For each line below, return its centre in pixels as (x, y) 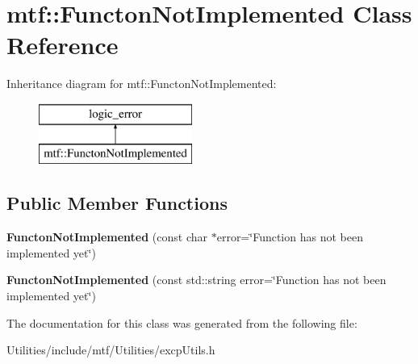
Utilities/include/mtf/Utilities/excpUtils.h (111, 350)
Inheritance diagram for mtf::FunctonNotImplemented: (142, 84)
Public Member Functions (117, 203)
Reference (63, 45)
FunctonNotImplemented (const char (107, 237)
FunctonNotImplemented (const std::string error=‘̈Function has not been (196, 280)
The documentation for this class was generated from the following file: (182, 322)
